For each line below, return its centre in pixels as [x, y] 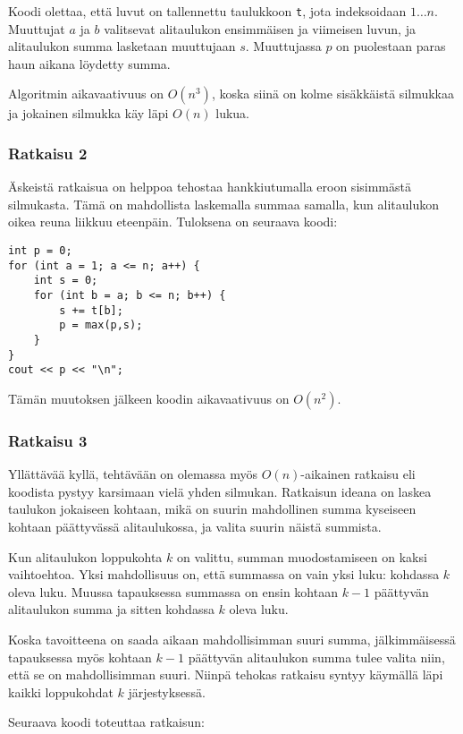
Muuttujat [37, 28]
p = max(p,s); [101, 325]
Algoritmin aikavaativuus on [86, 94]
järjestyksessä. [167, 691]
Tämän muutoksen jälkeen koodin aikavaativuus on [149, 398]
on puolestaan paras [391, 46]
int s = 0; [66, 281]
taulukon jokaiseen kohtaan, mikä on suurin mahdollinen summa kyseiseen [212, 509]
